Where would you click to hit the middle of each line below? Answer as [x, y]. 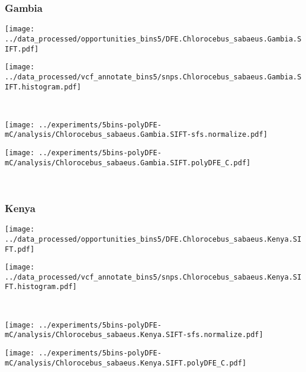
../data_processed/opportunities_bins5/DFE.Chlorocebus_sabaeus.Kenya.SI [153, 239]
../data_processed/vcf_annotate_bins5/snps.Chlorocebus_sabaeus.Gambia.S [153, 77]
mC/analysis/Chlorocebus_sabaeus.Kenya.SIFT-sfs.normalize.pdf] [134, 335]
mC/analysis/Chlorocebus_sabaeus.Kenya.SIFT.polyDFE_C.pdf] [126, 363]
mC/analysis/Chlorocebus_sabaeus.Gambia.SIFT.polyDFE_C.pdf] [128, 163]
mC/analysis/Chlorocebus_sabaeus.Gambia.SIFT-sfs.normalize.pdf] [136, 135]
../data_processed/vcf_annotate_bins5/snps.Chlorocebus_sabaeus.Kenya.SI [153, 277]
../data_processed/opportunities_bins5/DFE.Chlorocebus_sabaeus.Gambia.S [153, 39]
